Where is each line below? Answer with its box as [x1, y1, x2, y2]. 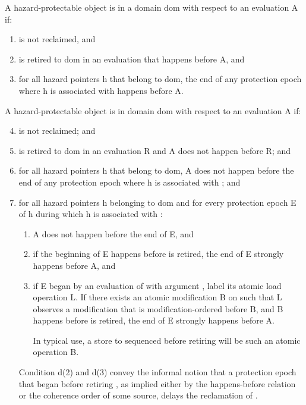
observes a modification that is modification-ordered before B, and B [33, 302, 283, 315]
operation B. [33, 346, 79, 358]
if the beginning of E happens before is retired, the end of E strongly [33, 247, 284, 260]
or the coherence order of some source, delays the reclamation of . [18, 389, 258, 401]
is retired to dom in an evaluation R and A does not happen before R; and [18, 144, 291, 156]
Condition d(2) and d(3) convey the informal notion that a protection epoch [18, 366, 296, 378]
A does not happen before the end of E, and [33, 227, 194, 240]
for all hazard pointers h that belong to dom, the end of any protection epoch [18, 73, 302, 85]
